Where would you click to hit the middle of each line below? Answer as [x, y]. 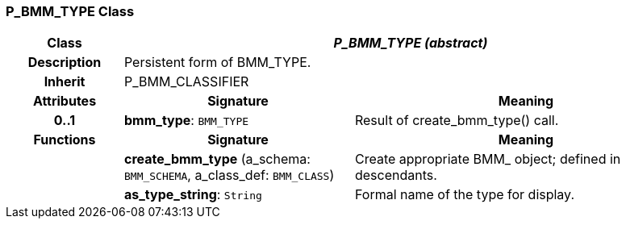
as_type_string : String [193, 195]
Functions [65, 140]
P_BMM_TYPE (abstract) [411, 43]
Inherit [65, 82]
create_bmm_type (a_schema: [217, 159]
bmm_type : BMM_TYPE [186, 121]
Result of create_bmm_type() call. [457, 121]
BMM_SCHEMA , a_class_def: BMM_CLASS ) [229, 175]
